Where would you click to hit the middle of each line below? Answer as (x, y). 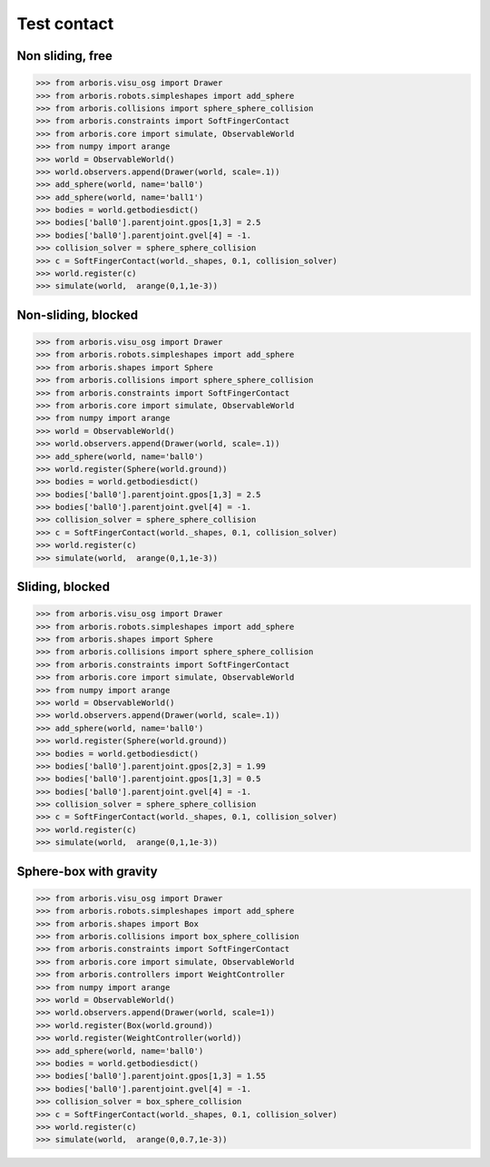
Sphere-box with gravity (87, 871)
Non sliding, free (65, 56)
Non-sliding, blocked (78, 314)
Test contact (65, 24)
